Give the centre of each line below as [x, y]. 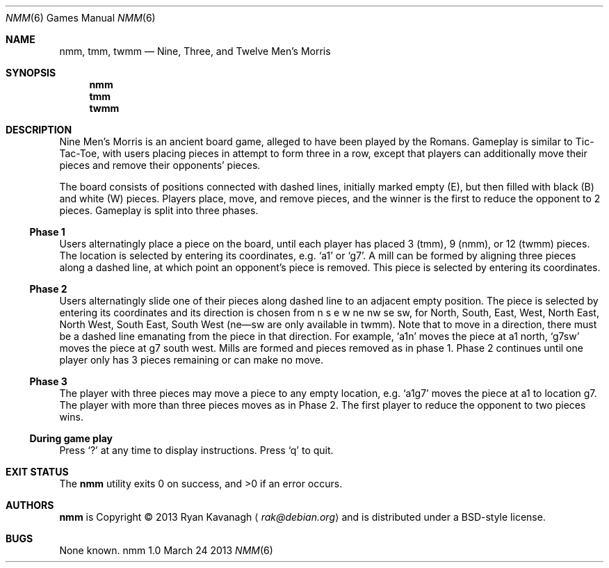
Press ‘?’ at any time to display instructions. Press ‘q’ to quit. [196, 450]
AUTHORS [30, 505]
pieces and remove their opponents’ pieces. [160, 165]
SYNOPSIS [31, 73]
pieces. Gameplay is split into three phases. [159, 210]
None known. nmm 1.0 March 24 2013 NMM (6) [166, 550]
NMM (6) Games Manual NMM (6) [81, 18]
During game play [71, 438]
